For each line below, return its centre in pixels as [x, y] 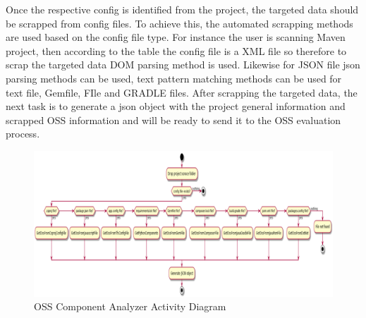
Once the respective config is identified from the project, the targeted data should [182, 9]
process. [23, 134]
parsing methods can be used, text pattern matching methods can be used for [174, 78]
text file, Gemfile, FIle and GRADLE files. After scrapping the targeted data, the [182, 92]
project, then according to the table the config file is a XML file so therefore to [176, 50]
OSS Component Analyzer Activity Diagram [130, 306]
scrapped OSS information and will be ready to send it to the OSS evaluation [173, 120]
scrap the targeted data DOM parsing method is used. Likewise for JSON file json [183, 65]
